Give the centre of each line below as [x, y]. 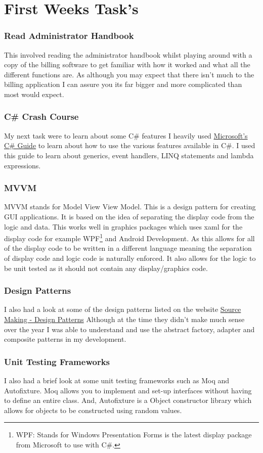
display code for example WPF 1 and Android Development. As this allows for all [129, 237]
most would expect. [34, 94]
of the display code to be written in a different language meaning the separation [128, 248]
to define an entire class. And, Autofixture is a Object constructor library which [128, 400]
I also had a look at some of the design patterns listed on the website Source [123, 309]
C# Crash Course [41, 117]
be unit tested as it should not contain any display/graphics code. [106, 268]
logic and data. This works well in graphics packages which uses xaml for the [123, 226]
